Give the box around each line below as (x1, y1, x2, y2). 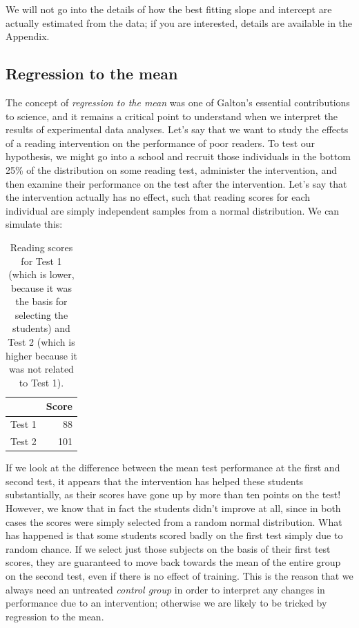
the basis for (15, 294, 68, 308)
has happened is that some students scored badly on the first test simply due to (6, 528, 343, 542)
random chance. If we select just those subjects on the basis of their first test (6, 541, 331, 556)
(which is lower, (8, 267, 75, 282)
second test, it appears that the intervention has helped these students (6, 473, 304, 488)
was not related (9, 362, 74, 376)
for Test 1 (21, 253, 62, 268)
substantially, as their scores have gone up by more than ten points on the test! (6, 487, 341, 502)
